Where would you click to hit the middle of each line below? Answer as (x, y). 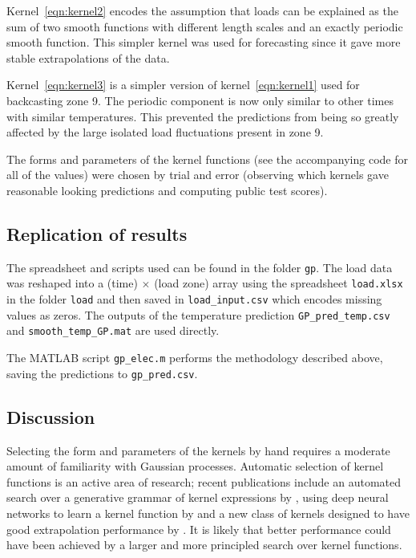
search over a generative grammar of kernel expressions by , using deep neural (198, 497)
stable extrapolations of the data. (88, 57)
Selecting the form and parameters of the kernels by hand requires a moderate (198, 450)
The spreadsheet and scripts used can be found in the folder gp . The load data (200, 267)
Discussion (51, 416)
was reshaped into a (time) (72, 283)
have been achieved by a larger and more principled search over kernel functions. (204, 545)
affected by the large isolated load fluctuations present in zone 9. (165, 132)
